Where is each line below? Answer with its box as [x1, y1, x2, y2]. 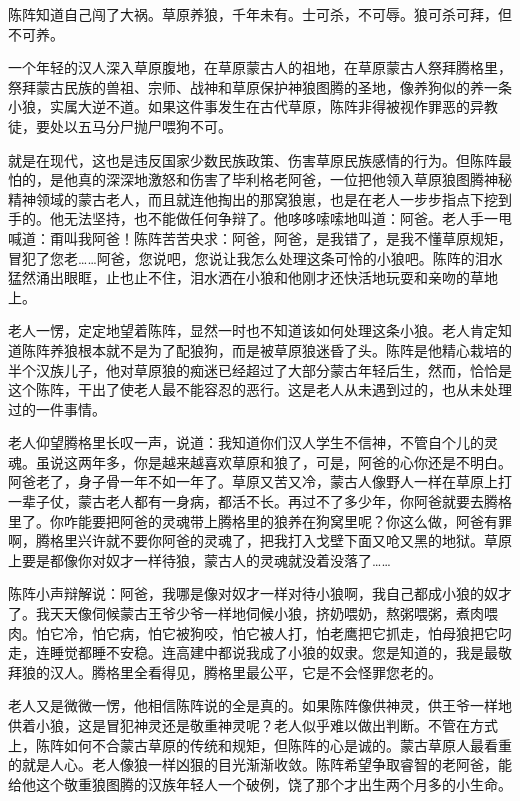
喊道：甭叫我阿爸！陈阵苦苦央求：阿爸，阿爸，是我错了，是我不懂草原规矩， [8, 227, 512, 248]
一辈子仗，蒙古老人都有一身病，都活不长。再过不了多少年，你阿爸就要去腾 [8, 491, 498, 512]
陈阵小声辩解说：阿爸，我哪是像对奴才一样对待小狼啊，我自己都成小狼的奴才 [8, 583, 512, 604]
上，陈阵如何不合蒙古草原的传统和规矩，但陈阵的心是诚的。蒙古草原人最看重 [8, 734, 512, 755]
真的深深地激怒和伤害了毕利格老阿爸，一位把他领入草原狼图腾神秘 [77, 169, 512, 190]
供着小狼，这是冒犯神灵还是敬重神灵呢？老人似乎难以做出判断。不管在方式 [8, 715, 498, 735]
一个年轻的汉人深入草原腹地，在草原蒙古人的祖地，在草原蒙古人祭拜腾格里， [8, 57, 512, 78]
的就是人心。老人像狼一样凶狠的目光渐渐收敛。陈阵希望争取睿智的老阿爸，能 [8, 754, 512, 775]
